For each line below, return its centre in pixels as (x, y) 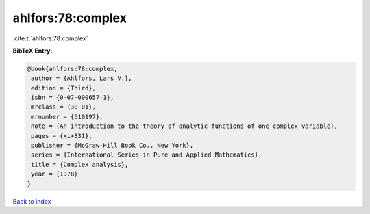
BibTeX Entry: (33, 51)
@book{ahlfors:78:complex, (72, 69)
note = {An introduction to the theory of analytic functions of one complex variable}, (185, 126)
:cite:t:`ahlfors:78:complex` (50, 38)
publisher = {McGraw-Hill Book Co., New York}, (112, 146)
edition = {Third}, (63, 88)
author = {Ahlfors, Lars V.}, (82, 78)
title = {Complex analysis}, (80, 164)
